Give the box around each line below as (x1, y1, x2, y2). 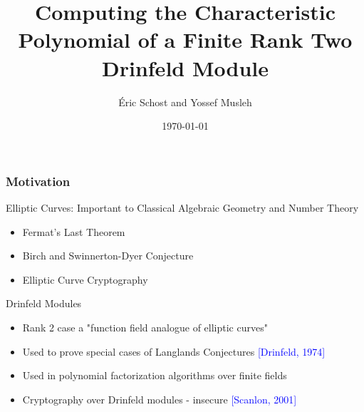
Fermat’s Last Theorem (22, 224, 125, 239)
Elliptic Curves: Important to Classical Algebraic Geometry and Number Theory (6, 200, 359, 215)
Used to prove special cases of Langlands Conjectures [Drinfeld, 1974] (22, 344, 326, 359)
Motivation (6, 172, 71, 190)
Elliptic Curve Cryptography (22, 272, 148, 287)
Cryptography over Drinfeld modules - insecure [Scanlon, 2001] (22, 391, 297, 406)
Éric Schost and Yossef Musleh (118, 94, 252, 109)
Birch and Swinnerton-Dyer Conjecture (22, 248, 194, 263)
